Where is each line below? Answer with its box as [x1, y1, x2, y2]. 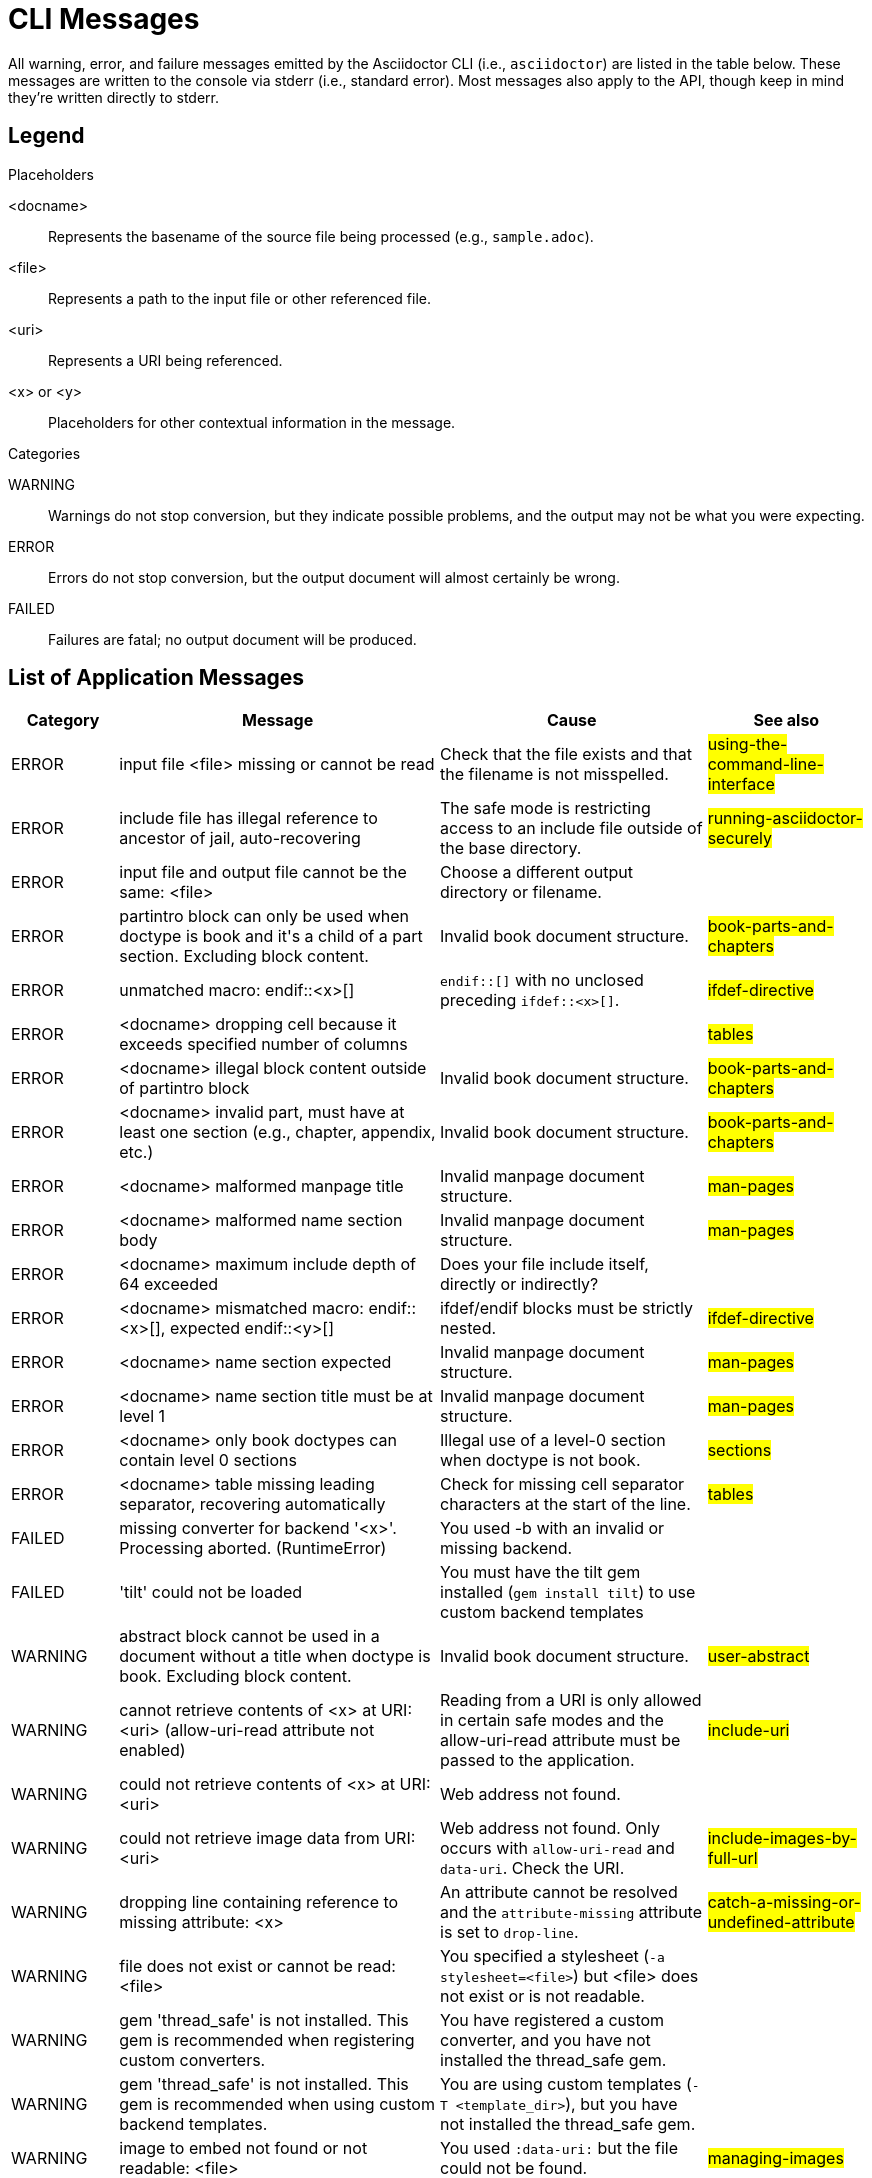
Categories [8, 444, 81, 462]
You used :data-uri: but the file [440, 2138, 679, 2159]
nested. [440, 1318, 497, 1339]
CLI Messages [8, 2, 200, 36]
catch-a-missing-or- [707, 1892, 861, 1913]
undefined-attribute [707, 1912, 855, 1933]
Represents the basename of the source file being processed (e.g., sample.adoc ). [48, 227, 594, 245]
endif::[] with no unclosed [440, 970, 644, 991]
